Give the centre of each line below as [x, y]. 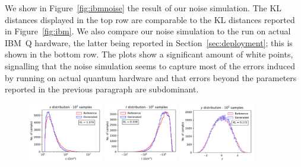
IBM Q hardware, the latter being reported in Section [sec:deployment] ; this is [149, 42]
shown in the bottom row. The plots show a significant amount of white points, [149, 54]
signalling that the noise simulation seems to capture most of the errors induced [150, 65]
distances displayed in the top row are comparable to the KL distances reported [150, 19]
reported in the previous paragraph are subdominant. [102, 89]
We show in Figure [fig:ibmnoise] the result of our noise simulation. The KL [143, 8]
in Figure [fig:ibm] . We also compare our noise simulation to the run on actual [148, 31]
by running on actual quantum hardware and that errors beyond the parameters [151, 77]
